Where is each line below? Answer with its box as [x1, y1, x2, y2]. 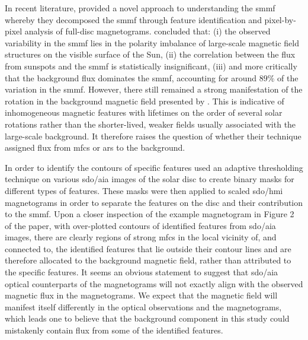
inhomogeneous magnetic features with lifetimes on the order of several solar [5, 106, 283, 119]
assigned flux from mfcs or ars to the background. [5, 141, 185, 154]
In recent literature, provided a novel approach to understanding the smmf [5, 2, 275, 14]
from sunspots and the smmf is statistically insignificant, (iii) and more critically [5, 59, 297, 72]
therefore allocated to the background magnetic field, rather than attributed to [5, 254, 291, 266]
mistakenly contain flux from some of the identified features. [5, 324, 223, 336]
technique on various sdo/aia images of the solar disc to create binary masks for [5, 173, 294, 185]
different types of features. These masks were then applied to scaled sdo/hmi [5, 184, 283, 196]
